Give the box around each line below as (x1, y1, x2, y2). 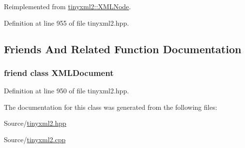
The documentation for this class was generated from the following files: (4, 102, 217, 112)
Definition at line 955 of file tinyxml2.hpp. (4, 17, 129, 28)
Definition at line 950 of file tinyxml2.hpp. (4, 86, 129, 96)
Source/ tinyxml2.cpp (4, 134, 66, 144)
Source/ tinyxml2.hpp (4, 118, 66, 128)
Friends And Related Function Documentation (4, 41, 242, 56)
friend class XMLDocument (4, 66, 114, 78)
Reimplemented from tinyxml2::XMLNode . (4, 1, 131, 11)
